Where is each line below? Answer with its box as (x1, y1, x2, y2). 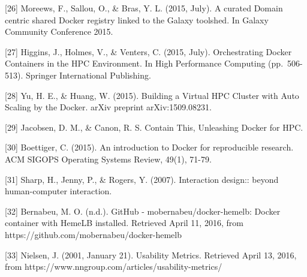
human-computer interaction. (5, 185, 112, 197)
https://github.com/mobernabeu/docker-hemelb (5, 228, 182, 240)
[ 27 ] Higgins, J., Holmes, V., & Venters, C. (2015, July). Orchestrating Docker (5, 45, 292, 58)
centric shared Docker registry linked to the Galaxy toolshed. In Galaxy (5, 13, 269, 26)
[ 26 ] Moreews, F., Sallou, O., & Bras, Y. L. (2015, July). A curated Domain (5, 2, 283, 14)
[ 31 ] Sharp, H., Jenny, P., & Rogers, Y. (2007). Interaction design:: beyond (5, 173, 279, 185)
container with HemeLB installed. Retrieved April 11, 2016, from (5, 216, 243, 229)
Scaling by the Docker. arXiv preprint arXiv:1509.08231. (5, 101, 212, 113)
